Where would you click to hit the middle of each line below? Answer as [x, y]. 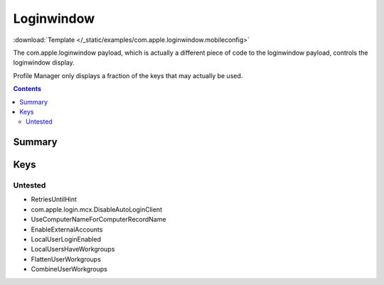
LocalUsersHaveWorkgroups [73, 249]
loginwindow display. [44, 63]
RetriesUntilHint [54, 200]
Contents [27, 89]
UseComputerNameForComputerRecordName [98, 220]
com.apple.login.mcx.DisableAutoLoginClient [97, 209]
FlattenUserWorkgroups [66, 259]
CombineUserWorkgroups [69, 269]
